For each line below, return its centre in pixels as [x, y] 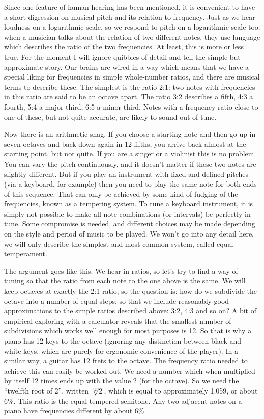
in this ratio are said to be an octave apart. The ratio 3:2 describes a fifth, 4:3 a [129, 97]
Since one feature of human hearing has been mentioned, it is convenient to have [130, 7]
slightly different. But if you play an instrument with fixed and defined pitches [126, 174]
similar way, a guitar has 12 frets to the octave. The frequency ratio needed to [126, 361]
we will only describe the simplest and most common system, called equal [119, 243]
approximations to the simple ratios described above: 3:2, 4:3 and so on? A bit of [130, 311]
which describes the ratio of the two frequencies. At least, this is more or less [124, 47]
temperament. [26, 254]
